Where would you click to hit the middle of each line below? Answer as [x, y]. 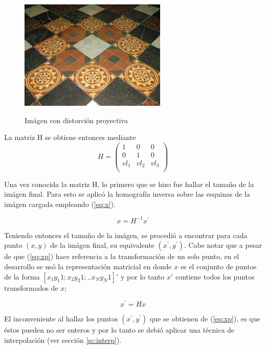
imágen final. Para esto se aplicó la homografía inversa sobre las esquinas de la [127, 194]
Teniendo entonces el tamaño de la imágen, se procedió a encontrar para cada [126, 235]
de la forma [22, 276]
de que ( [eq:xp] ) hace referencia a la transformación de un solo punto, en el [122, 256]
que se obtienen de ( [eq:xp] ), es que [205, 319]
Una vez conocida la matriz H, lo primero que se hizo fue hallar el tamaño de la [129, 184]
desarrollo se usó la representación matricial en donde [88, 266]
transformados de [31, 287]
